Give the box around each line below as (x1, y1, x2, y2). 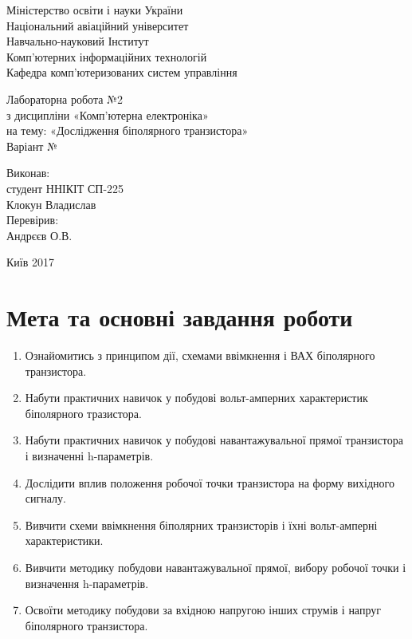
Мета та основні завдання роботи (6, 301, 353, 333)
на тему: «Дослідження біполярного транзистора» (6, 122, 249, 139)
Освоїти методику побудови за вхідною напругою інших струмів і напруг (25, 602, 381, 618)
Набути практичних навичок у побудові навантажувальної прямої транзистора (25, 432, 403, 448)
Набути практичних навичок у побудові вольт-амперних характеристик (25, 389, 368, 406)
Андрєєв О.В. (6, 227, 73, 243)
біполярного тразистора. (25, 404, 142, 421)
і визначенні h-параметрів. (25, 448, 154, 463)
